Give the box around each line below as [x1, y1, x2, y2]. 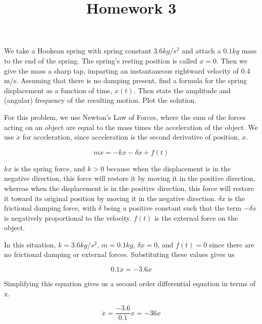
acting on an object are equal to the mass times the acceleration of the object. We [4, 121, 258, 132]
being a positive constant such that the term [103, 203, 242, 213]
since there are [209, 239, 254, 249]
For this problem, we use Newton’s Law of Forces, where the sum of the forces [4, 111, 246, 122]
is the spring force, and [14, 163, 85, 173]
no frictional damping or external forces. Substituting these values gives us [4, 249, 235, 260]
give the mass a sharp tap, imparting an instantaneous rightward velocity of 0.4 [4, 65, 250, 76]
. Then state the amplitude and [133, 85, 231, 95]
